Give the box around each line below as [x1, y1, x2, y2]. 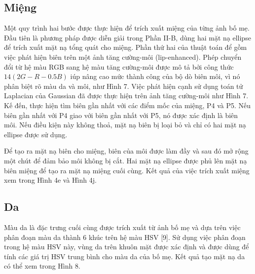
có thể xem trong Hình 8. [4, 261, 80, 271]
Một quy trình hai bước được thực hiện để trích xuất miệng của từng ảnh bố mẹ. [4, 23, 250, 33]
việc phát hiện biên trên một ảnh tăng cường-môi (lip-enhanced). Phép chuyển [4, 51, 242, 62]
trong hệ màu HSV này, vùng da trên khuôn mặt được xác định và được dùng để [4, 241, 249, 252]
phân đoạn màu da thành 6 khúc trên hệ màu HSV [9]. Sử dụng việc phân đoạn [4, 232, 246, 242]
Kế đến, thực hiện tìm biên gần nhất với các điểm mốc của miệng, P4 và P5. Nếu [4, 100, 251, 110]
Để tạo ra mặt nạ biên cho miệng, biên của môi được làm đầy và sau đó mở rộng [4, 146, 249, 156]
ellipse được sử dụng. [4, 129, 68, 139]
